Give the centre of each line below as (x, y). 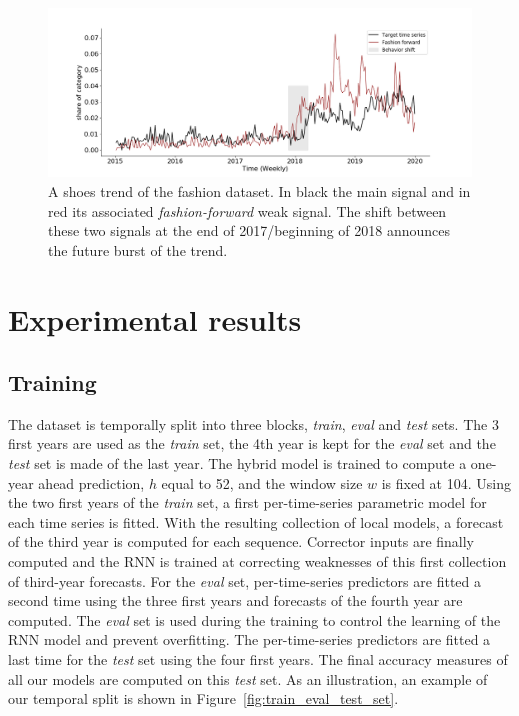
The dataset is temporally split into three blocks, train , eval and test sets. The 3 (253, 423)
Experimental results (155, 318)
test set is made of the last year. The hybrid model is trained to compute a (237, 463)
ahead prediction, (91, 482)
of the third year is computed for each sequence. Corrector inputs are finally (241, 541)
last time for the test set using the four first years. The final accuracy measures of (258, 659)
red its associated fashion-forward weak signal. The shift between (247, 210)
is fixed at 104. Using (446, 482)
